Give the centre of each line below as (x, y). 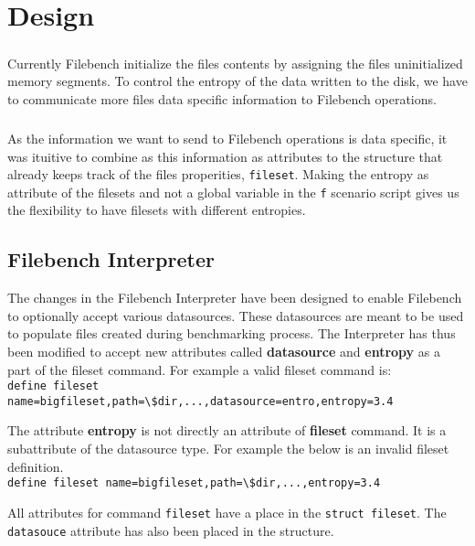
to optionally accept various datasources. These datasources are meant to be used (236, 315)
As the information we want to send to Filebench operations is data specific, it (227, 138)
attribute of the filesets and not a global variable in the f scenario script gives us (233, 192)
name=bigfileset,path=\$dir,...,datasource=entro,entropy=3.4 (201, 401)
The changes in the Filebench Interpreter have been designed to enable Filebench (235, 298)
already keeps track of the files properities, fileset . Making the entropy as (218, 174)
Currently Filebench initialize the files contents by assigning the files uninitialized (235, 63)
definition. (36, 466)
